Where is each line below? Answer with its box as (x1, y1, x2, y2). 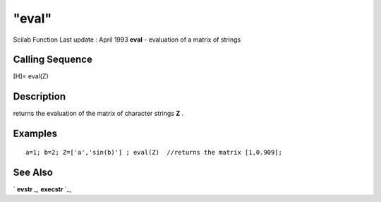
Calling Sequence (13, 54, 93, 66)
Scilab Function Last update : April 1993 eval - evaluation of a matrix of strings (13, 35, 241, 44)
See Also (13, 166, 53, 178)
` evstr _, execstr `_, (13, 184, 72, 194)
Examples (13, 128, 58, 140)
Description (13, 90, 66, 102)
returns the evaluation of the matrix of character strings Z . (13, 109, 184, 118)
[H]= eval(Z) (13, 72, 49, 81)
